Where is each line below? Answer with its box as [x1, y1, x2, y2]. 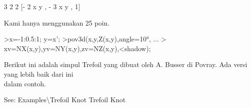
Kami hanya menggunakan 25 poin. [4, 17, 110, 27]
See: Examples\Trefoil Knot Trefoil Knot [4, 94, 126, 105]
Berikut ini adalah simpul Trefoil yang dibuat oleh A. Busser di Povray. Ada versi [4, 59, 248, 69]
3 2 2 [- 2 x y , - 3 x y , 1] [4, 1, 81, 11]
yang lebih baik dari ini [4, 68, 73, 79]
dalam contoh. [4, 78, 46, 88]
